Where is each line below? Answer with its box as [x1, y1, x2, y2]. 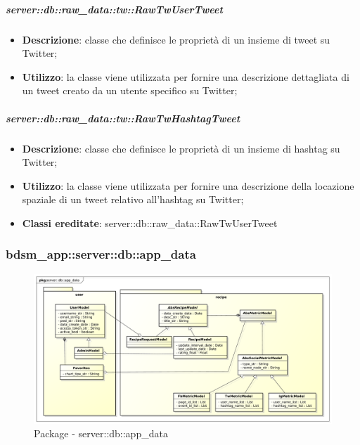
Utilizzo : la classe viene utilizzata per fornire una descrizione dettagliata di [22, 69, 349, 84]
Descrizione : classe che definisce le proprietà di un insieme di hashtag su [22, 141, 340, 155]
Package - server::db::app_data [34, 426, 168, 441]
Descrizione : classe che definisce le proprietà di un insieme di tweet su [22, 32, 330, 46]
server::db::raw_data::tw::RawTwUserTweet [6, 1, 223, 16]
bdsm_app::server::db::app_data [6, 245, 196, 263]
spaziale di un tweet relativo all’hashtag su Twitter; [22, 192, 244, 207]
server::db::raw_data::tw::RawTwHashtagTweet [6, 110, 240, 125]
